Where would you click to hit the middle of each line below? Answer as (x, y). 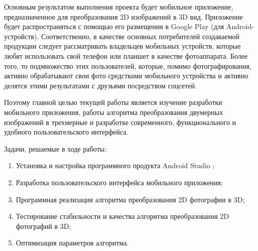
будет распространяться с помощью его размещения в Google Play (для (114, 26)
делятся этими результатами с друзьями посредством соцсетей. (101, 85)
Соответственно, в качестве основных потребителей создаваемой (140, 36)
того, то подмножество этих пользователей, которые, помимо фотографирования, (128, 66)
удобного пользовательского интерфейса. (66, 132)
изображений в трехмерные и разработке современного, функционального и (120, 122)
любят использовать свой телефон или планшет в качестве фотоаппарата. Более (126, 55)
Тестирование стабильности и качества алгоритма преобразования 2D (122, 216)
